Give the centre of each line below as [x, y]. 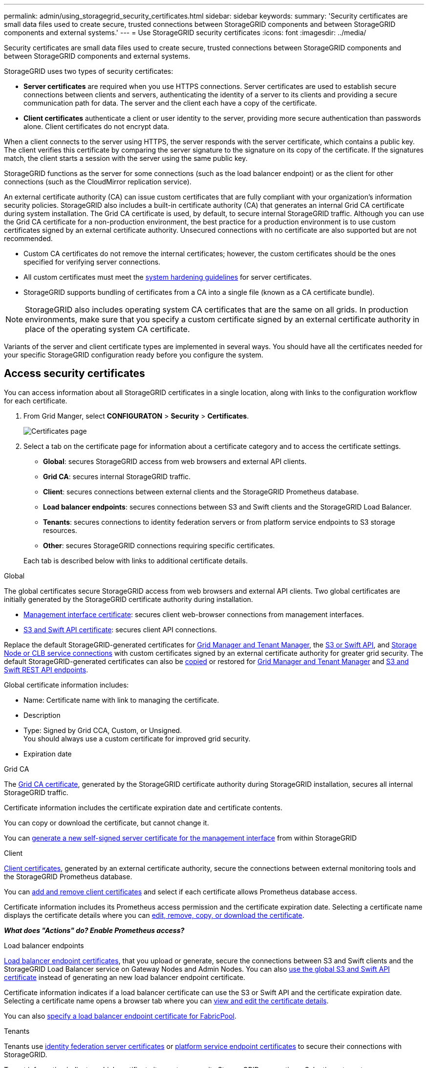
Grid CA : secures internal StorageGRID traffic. [117, 476]
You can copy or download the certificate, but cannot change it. [107, 823]
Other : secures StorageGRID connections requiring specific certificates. [159, 545]
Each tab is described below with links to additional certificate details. [136, 560]
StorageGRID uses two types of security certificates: [89, 71]
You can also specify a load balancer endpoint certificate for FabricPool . [120, 1016]
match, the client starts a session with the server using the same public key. [126, 158]
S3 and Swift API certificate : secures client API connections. [120, 629]
